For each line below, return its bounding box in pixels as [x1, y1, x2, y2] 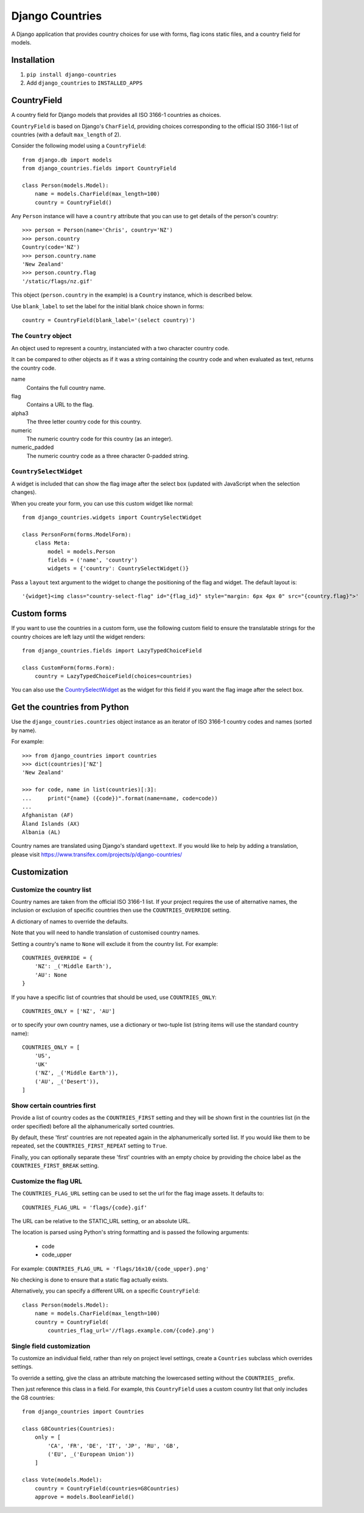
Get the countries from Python [11, 702, 129, 713]
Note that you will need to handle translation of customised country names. [11, 929, 200, 936]
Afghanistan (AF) [22, 812, 74, 819]
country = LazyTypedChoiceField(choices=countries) [34, 673, 192, 680]
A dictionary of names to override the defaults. [11, 917, 128, 925]
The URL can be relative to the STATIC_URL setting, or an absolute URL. [11, 1218, 191, 1225]
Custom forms [11, 608, 67, 619]
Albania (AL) [22, 829, 61, 836]
